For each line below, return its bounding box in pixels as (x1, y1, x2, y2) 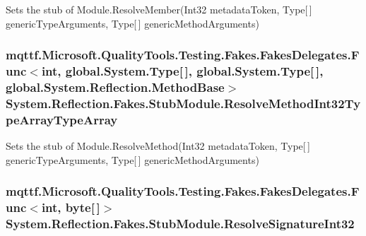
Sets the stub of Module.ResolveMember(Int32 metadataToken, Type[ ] (6, 2, 312, 16)
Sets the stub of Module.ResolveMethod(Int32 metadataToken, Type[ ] (6, 138, 310, 153)
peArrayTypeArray (6, 110, 118, 128)
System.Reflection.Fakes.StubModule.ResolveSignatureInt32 (6, 215, 355, 232)
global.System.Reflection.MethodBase (6, 78, 225, 95)
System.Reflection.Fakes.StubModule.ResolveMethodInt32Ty (6, 94, 361, 112)
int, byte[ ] (41, 199, 100, 216)
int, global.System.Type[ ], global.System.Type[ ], (41, 62, 324, 80)
